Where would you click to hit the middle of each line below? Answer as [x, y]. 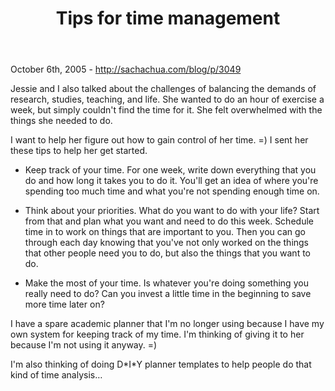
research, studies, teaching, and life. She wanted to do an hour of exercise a [167, 99]
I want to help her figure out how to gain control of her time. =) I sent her [159, 140]
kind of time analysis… [56, 375]
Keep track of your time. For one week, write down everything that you [170, 170]
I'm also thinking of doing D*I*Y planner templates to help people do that [161, 364]
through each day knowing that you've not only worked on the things [167, 243]
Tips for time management [168, 18]
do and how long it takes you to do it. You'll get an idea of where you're [171, 181]
